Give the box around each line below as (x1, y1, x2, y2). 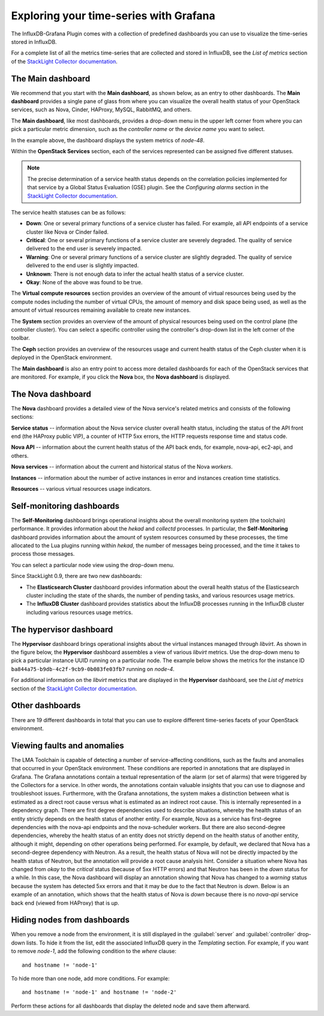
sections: (11, 413, 34, 421)
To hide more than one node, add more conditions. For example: (11, 975, 170, 982)
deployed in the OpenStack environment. (11, 354, 112, 361)
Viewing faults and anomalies (11, 740, 124, 750)
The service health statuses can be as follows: (11, 208, 126, 216)
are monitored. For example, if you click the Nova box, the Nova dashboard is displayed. (11, 373, 230, 380)
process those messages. (11, 550, 75, 558)
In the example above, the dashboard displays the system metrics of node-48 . (11, 136, 205, 144)
